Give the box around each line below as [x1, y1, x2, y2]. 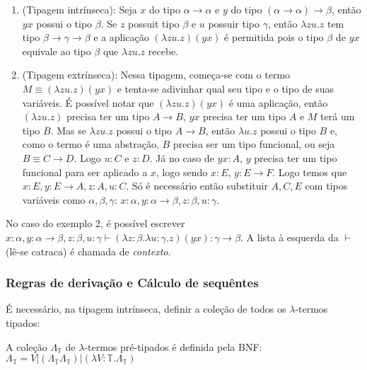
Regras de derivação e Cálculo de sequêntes [6, 274, 259, 291]
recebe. [148, 43, 179, 58]
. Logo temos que [272, 164, 347, 179]
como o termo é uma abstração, [22, 137, 159, 151]
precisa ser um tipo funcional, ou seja [173, 137, 335, 151]
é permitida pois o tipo [224, 30, 324, 45]
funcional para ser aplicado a [22, 164, 148, 179]
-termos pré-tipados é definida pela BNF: [84, 339, 262, 354]
